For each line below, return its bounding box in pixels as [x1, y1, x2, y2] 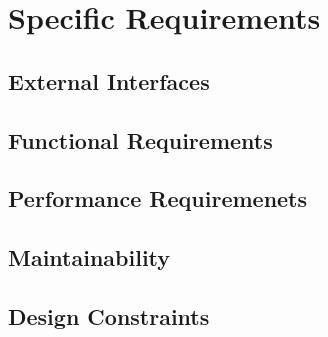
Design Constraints [8, 300, 210, 331]
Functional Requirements [8, 124, 273, 155]
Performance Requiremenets [8, 183, 308, 214]
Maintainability [8, 242, 171, 273]
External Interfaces [8, 65, 210, 96]
